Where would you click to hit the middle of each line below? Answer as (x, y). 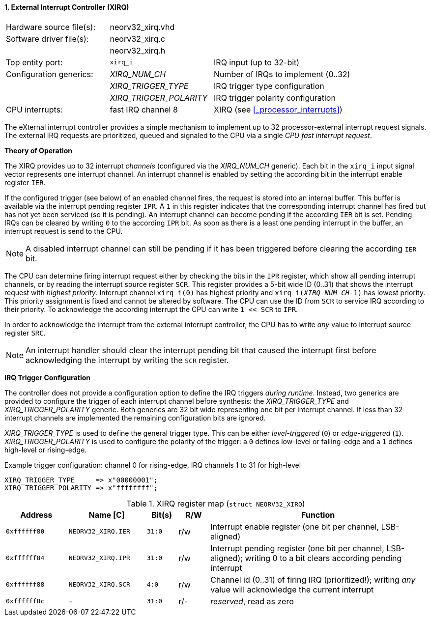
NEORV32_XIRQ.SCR (99, 585)
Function (318, 515)
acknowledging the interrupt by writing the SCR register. (127, 360)
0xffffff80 (25, 532)
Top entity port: (34, 62)
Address (36, 515)
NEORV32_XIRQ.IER (99, 532)
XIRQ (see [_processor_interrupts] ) (278, 109)
